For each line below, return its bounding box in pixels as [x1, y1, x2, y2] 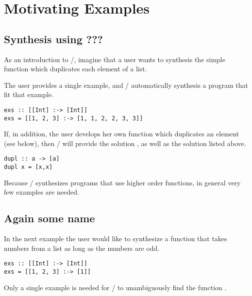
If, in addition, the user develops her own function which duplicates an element [4, 129, 239, 139]
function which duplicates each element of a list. [4, 64, 147, 74]
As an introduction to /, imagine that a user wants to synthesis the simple [4, 54, 225, 64]
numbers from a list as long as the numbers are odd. [4, 243, 160, 253]
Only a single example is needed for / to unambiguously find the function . [4, 282, 227, 292]
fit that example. [4, 89, 54, 99]
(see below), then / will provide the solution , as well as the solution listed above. [4, 138, 246, 148]
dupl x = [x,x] [4, 164, 53, 171]
